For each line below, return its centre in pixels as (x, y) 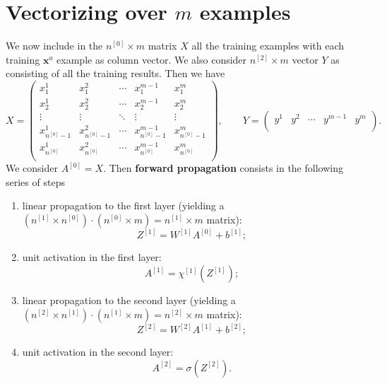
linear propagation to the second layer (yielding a (129, 300)
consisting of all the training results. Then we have (115, 73)
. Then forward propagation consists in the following (223, 168)
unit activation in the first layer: (92, 257)
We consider (32, 168)
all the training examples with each (268, 46)
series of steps (35, 181)
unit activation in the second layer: (98, 352)
